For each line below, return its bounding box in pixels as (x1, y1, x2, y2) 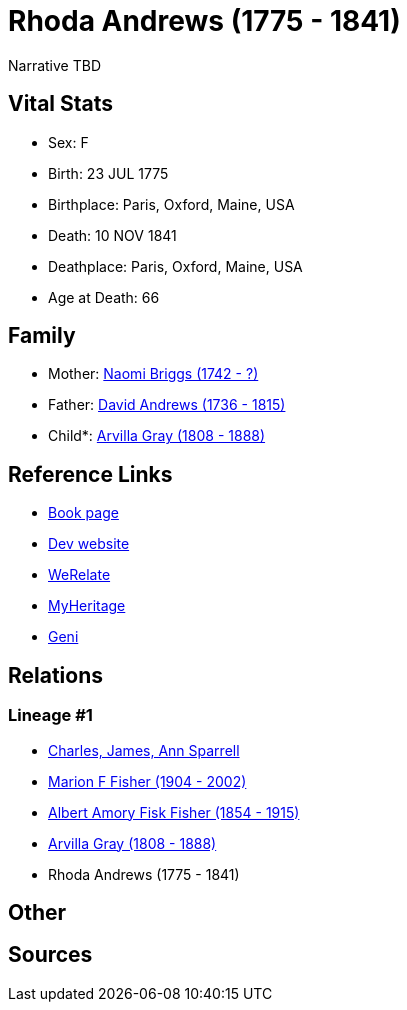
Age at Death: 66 (48, 288, 160, 306)
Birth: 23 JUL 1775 (48, 164, 169, 182)
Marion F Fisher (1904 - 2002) (48, 772, 247, 790)
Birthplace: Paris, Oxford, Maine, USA (48, 195, 295, 213)
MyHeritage (48, 597, 126, 615)
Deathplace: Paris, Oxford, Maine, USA (48, 257, 303, 275)
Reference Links (8, 461, 173, 487)
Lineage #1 (8, 705, 93, 726)
